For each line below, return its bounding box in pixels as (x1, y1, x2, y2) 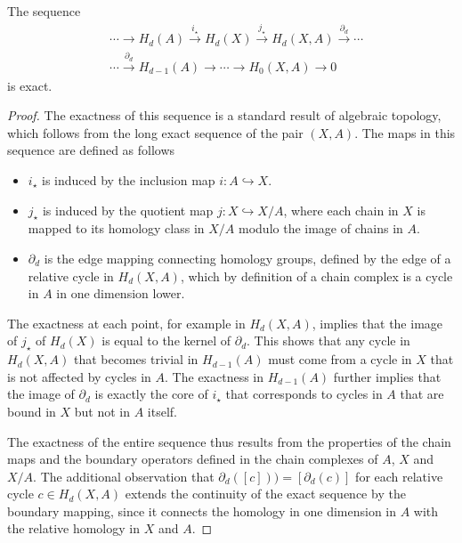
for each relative (355, 466, 443, 485)
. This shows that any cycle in (247, 331, 410, 350)
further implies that (333, 367, 442, 385)
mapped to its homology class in (28, 219, 205, 238)
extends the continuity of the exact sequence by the (125, 484, 406, 503)
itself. (147, 401, 178, 420)
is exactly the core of (94, 385, 208, 403)
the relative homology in (7, 519, 140, 538)
